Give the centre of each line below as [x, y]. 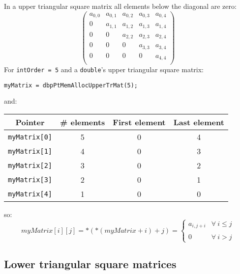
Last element [199, 122]
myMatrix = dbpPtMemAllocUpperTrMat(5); [71, 85]
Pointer [30, 122]
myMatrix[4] [30, 194]
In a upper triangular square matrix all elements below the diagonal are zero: [120, 6]
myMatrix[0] [30, 137]
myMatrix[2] [30, 165]
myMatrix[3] [30, 179]
